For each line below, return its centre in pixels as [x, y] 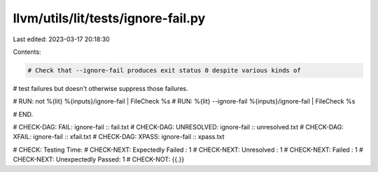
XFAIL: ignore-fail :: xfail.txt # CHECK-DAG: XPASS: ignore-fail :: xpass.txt [119, 137]
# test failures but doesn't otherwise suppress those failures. [100, 88]
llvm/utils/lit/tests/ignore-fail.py [109, 18]
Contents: [27, 52]
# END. [23, 114]
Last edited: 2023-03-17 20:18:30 [61, 39]
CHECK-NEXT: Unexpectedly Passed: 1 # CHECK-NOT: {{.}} [99, 159]
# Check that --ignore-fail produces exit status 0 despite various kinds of [164, 70]
